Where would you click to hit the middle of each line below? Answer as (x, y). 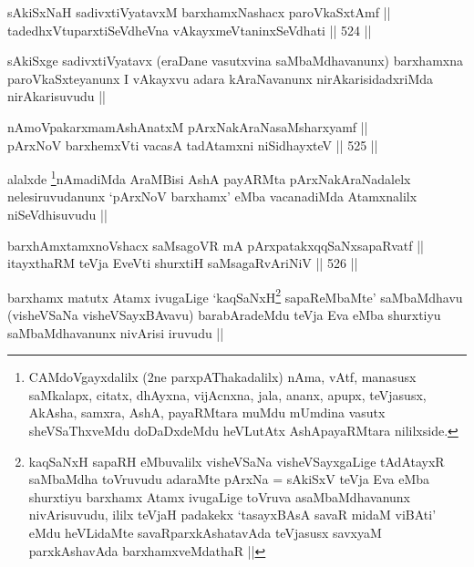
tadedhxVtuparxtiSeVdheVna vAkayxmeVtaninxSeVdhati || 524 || (190, 30)
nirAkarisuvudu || (57, 96)
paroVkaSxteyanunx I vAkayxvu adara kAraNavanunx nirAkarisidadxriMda (221, 78)
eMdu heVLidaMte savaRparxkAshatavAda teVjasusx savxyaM (205, 532)
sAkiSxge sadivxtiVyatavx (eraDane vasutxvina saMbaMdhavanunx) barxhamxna (235, 61)
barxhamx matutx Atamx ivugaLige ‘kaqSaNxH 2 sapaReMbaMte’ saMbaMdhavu (235, 295)
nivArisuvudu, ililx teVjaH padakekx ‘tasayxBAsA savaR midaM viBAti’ (232, 515)
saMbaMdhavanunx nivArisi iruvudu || (116, 332)
